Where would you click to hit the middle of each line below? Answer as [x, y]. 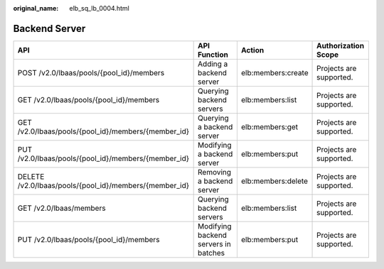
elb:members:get [270, 126]
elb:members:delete [274, 181]
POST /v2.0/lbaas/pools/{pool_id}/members [91, 72]
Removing [214, 172]
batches [212, 253]
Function [213, 55]
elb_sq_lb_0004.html [99, 8]
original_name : [36, 8]
